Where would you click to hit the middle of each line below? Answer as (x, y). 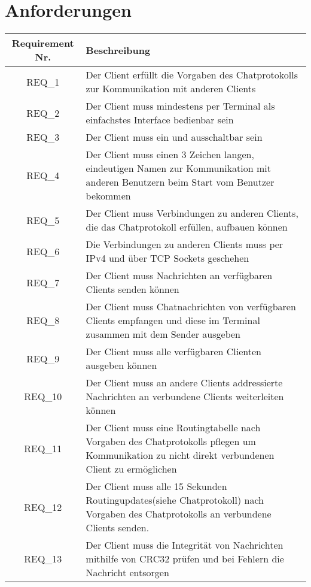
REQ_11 (43, 448)
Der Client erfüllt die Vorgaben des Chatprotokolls (192, 75)
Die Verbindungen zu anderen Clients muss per (185, 244)
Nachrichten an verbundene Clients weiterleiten (185, 397)
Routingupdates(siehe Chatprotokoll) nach (175, 500)
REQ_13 (43, 559)
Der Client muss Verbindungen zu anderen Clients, (192, 213)
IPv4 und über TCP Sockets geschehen (167, 258)
